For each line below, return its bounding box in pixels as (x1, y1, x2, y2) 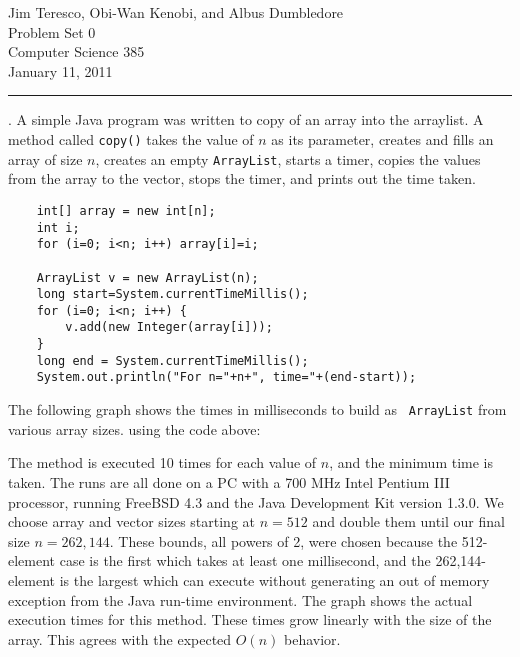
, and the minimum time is (329, 452, 494, 473)
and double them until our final (312, 511, 505, 532)
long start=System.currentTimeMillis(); (36, 287, 309, 302)
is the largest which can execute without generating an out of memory (59, 569, 490, 590)
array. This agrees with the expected (8, 628, 232, 649)
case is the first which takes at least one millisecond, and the (59, 550, 431, 571)
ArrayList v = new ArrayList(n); (36, 270, 259, 285)
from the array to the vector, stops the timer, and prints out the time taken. (8, 168, 476, 189)
